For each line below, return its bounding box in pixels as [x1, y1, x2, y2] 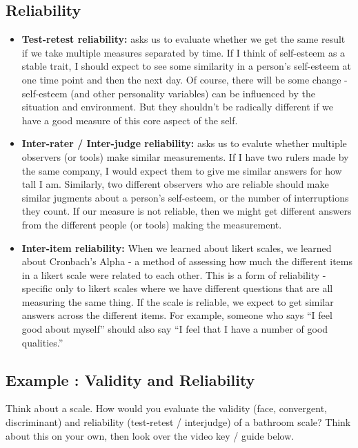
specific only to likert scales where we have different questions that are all [21, 281, 333, 295]
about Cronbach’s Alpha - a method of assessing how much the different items [21, 254, 353, 269]
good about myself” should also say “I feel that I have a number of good [21, 322, 328, 336]
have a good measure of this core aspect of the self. [21, 113, 238, 127]
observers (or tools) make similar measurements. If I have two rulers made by [21, 149, 349, 164]
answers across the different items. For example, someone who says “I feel [21, 308, 332, 322]
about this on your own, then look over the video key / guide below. [6, 428, 295, 442]
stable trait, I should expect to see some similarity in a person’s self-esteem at [21, 59, 351, 73]
